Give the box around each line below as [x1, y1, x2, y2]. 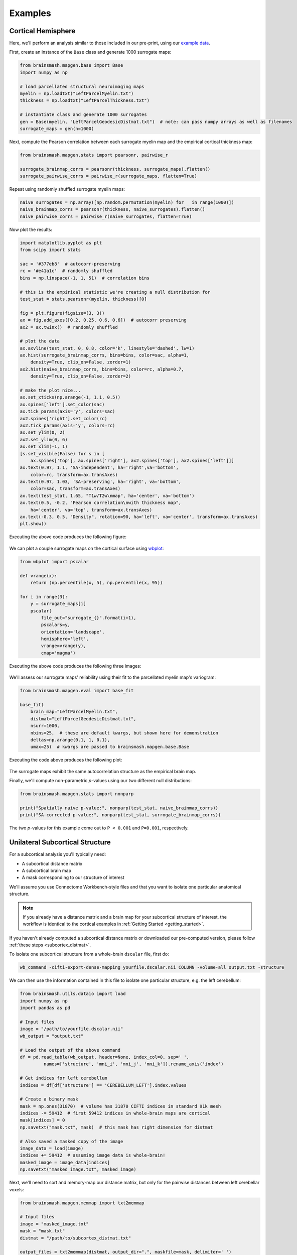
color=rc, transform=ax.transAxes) [30, 472, 118, 477]
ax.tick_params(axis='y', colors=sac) [20, 409, 115, 414]
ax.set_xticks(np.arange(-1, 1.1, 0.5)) [20, 395, 120, 400]
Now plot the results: [9, 226, 53, 232]
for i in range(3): [20, 594, 68, 599]
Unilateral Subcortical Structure [9, 838, 111, 847]
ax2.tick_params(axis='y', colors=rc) [20, 422, 115, 428]
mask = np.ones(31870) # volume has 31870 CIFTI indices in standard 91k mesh [20, 1103, 221, 1109]
